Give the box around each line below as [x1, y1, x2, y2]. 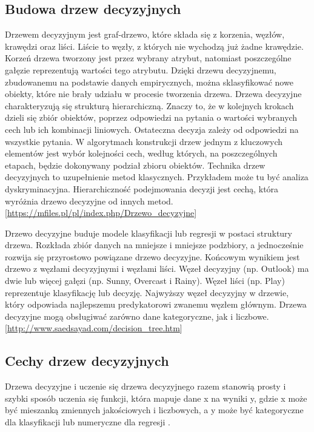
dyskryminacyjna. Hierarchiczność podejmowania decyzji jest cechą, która [5, 182, 279, 195]
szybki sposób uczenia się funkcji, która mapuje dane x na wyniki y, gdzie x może [5, 391, 307, 404]
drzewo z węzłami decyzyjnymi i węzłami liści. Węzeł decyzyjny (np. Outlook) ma [5, 262, 309, 275]
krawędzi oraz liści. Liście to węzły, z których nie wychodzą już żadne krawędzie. [5, 39, 304, 52]
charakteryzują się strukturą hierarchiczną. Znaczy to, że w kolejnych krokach [5, 99, 294, 112]
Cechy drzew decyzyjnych [5, 351, 169, 370]
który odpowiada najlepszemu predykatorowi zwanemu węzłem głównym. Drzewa [5, 298, 307, 311]
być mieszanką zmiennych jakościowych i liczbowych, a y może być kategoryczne [5, 403, 304, 416]
